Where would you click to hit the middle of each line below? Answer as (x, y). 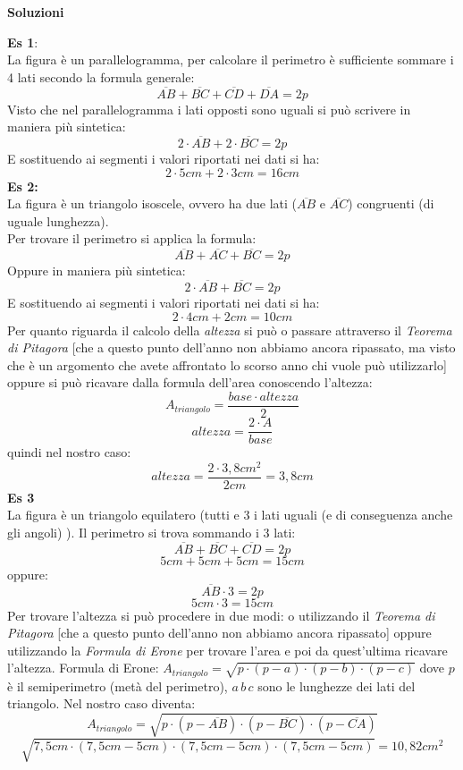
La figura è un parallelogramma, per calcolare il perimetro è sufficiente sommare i (231, 59)
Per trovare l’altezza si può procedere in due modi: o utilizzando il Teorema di (221, 615)
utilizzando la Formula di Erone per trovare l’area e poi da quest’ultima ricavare (227, 650)
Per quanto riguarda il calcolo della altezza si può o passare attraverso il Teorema (230, 330)
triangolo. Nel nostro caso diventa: (101, 703)
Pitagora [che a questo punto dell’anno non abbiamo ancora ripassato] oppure (219, 633)
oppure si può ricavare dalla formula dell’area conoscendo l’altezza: (190, 382)
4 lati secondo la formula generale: (101, 76)
